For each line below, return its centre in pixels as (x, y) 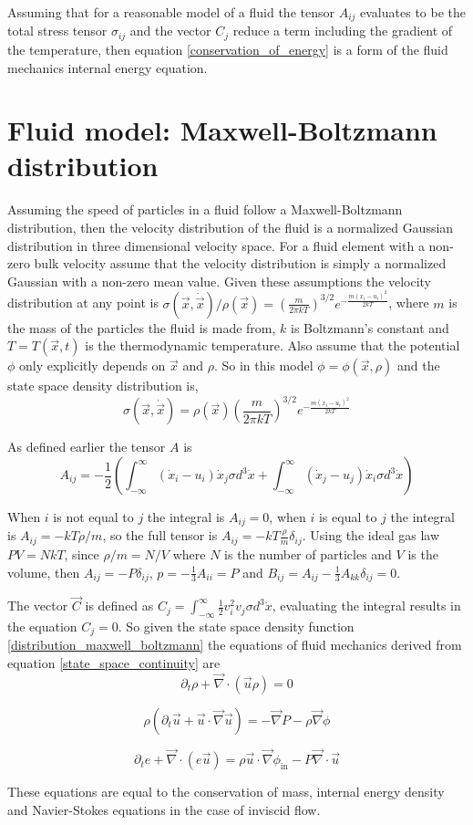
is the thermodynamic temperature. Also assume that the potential (272, 345)
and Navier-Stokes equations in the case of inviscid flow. (164, 809)
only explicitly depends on (93, 366)
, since (82, 553)
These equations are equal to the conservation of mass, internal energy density (226, 792)
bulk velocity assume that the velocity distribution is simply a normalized (240, 263)
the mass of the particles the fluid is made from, (142, 327)
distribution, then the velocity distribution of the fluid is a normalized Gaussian (231, 227)
